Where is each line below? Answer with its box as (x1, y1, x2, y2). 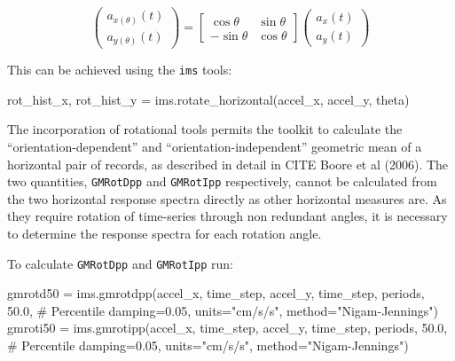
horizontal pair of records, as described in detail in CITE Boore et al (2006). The (7, 154, 449, 173)
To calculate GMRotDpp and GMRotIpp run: (7, 254, 234, 272)
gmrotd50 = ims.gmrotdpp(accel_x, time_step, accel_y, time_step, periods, (7, 284, 425, 302)
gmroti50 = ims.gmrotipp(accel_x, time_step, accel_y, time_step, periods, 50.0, (7, 318, 448, 337)
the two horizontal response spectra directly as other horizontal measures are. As (7, 189, 447, 208)
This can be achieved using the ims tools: (7, 60, 232, 79)
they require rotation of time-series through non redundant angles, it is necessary (7, 207, 448, 225)
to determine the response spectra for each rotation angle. (7, 224, 322, 243)
